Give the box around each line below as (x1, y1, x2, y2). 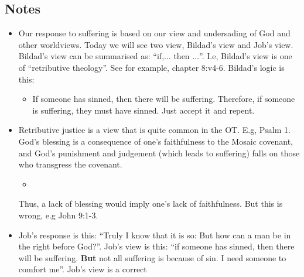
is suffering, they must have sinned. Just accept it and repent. (32, 104, 255, 116)
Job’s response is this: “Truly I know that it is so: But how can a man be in (18, 228, 291, 241)
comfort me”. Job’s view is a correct (18, 263, 147, 275)
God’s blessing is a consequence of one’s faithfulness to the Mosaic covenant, (18, 135, 293, 147)
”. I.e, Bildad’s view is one (199, 50, 292, 62)
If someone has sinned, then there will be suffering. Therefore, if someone (32, 93, 295, 105)
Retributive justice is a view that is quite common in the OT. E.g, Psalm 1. (18, 124, 291, 136)
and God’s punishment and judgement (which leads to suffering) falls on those (18, 146, 300, 159)
